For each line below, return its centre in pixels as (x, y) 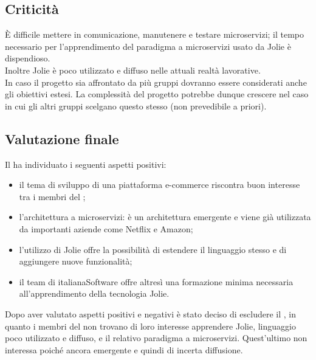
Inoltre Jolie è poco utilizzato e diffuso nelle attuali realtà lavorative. (133, 70)
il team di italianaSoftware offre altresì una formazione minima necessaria (156, 281)
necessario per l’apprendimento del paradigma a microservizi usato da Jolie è (148, 46)
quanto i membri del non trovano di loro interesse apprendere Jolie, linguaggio (150, 326)
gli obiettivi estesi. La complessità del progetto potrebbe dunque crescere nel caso (157, 94)
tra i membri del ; (52, 196)
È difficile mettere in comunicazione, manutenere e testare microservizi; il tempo (155, 34)
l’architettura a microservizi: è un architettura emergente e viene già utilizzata (165, 217)
